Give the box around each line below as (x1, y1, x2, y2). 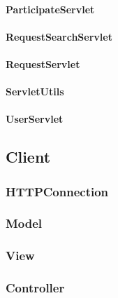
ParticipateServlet (6, 1, 95, 16)
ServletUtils (6, 84, 64, 99)
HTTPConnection (6, 182, 109, 200)
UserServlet (6, 111, 64, 126)
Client (6, 146, 51, 168)
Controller (6, 279, 65, 297)
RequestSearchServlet (6, 29, 112, 43)
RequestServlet (6, 56, 80, 71)
